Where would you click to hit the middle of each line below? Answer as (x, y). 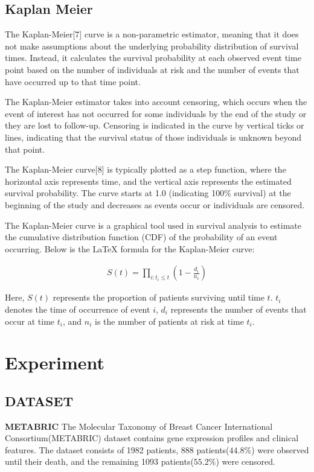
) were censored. (245, 461)
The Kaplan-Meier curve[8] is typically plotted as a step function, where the (146, 169)
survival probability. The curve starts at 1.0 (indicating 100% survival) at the (148, 193)
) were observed (280, 449)
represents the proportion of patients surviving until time (159, 297)
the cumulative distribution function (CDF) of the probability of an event (141, 237)
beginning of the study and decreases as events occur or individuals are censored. (155, 204)
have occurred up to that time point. (73, 81)
